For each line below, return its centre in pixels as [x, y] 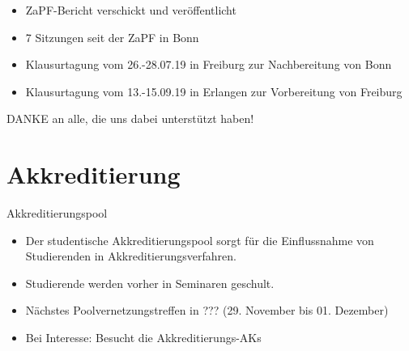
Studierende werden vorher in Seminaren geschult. [150, 283]
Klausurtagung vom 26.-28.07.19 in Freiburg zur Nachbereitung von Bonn [209, 64]
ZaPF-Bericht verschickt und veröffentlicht [131, 10]
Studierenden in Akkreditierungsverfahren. [131, 256]
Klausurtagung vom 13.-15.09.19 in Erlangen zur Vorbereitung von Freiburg [214, 91]
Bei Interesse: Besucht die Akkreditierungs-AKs [143, 338]
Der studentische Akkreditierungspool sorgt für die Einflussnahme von [200, 240]
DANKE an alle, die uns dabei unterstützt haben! [130, 118]
